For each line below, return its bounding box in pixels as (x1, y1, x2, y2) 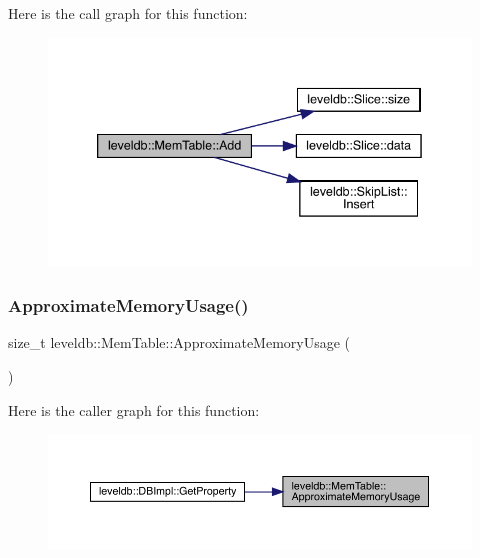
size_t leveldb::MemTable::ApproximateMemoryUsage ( (8, 332, 351, 353)
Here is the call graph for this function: (8, 3, 248, 23)
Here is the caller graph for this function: (8, 399, 260, 420)
